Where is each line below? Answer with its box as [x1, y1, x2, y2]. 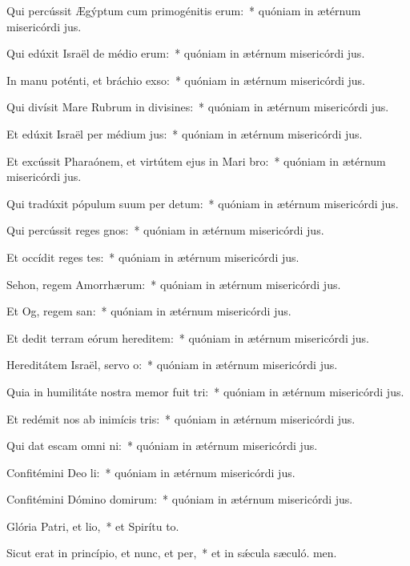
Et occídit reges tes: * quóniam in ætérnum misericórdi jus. [6, 248, 299, 265]
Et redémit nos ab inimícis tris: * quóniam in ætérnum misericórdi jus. [6, 410, 356, 427]
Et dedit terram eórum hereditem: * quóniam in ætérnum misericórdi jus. [6, 329, 369, 346]
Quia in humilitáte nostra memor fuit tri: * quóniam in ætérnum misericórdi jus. [6, 383, 404, 399]
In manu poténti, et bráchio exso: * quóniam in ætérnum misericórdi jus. [6, 71, 366, 88]
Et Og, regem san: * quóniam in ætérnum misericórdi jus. [6, 303, 291, 319]
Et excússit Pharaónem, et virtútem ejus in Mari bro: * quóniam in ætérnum [6, 152, 386, 169]
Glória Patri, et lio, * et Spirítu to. [6, 517, 179, 534]
